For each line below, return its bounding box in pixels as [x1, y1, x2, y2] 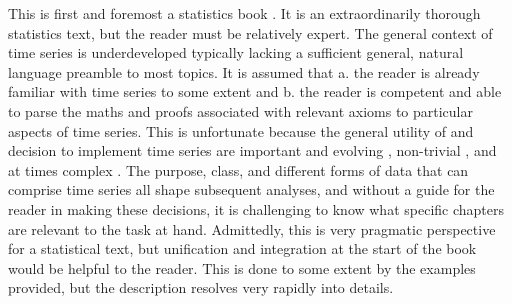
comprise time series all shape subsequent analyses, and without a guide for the [8, 179, 495, 200]
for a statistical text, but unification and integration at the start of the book [8, 238, 477, 259]
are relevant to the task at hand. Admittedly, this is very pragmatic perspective [8, 218, 496, 239]
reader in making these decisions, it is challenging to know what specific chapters [8, 198, 504, 219]
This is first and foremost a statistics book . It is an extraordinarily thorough [8, 3, 481, 23]
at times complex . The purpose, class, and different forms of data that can [8, 159, 469, 180]
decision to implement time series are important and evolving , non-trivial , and [8, 140, 497, 161]
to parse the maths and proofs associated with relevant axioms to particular [8, 100, 473, 121]
